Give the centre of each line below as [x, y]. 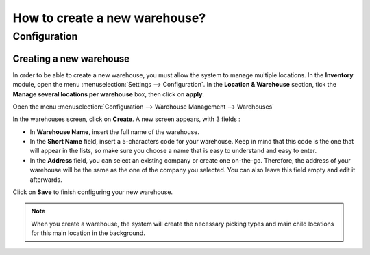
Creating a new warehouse [71, 58]
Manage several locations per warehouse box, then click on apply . [109, 94]
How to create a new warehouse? [109, 18]
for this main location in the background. [88, 233]
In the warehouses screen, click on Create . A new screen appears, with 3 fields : [127, 119]
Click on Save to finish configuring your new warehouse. [93, 192]
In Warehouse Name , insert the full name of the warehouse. [115, 132]
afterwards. [46, 179]
